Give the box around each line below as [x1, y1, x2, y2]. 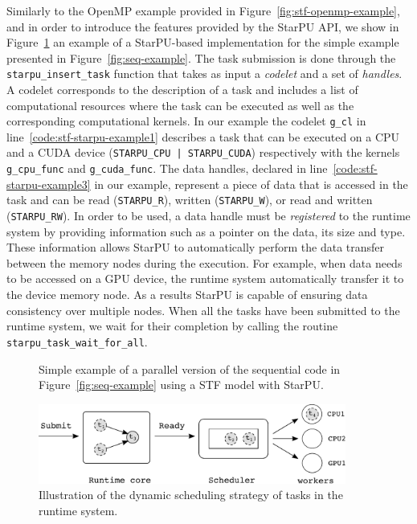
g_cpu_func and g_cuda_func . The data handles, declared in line [6, 160, 328, 177]
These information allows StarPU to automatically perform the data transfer [6, 239, 385, 256]
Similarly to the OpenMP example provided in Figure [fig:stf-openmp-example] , [6, 2, 400, 18]
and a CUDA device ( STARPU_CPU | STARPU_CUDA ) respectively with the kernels [6, 144, 400, 161]
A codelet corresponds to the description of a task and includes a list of [6, 81, 358, 98]
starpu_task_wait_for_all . [6, 333, 148, 350]
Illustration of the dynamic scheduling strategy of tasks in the [39, 486, 343, 503]
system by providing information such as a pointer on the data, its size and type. [6, 223, 406, 239]
